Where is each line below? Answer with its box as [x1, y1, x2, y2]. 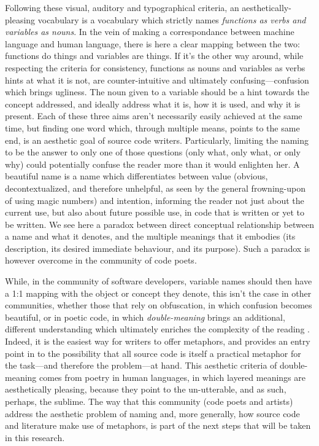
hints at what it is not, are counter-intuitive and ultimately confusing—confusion [5, 73, 309, 86]
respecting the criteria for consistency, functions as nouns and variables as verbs [5, 61, 306, 74]
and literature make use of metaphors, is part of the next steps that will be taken [5, 419, 311, 432]
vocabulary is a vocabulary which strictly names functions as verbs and [37, 13, 306, 26]
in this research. [5, 431, 65, 444]
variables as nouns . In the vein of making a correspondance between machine [5, 25, 294, 38]
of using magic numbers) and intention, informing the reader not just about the [5, 194, 304, 206]
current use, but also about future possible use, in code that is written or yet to [5, 206, 304, 219]
